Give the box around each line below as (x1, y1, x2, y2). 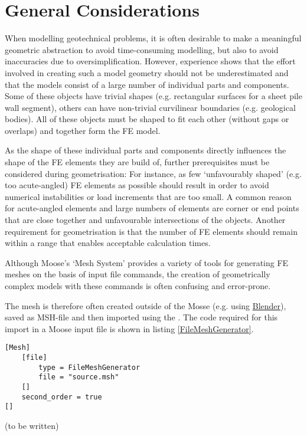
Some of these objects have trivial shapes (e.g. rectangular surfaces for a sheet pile (5, 90, 302, 102)
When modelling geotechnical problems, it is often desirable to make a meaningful (5, 32, 302, 44)
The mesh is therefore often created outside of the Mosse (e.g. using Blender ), (5, 299, 286, 312)
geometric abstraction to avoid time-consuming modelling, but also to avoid (5, 43, 279, 55)
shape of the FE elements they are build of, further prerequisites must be (5, 156, 270, 168)
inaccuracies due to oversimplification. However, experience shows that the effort (5, 55, 296, 67)
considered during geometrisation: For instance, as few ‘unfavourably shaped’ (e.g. (5, 167, 302, 179)
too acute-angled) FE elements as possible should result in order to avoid (5, 179, 269, 191)
